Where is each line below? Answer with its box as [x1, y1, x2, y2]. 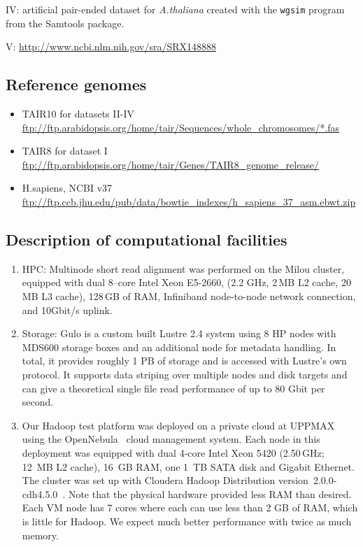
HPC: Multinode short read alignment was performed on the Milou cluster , [22, 261, 345, 276]
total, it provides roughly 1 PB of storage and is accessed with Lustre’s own [22, 353, 347, 368]
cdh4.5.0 [22, 486, 58, 501]
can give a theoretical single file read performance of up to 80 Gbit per [22, 381, 325, 395]
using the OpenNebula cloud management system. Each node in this [22, 432, 320, 446]
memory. [22, 527, 59, 542]
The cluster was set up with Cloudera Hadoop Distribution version [22, 473, 308, 488]
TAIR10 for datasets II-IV [22, 106, 134, 121]
